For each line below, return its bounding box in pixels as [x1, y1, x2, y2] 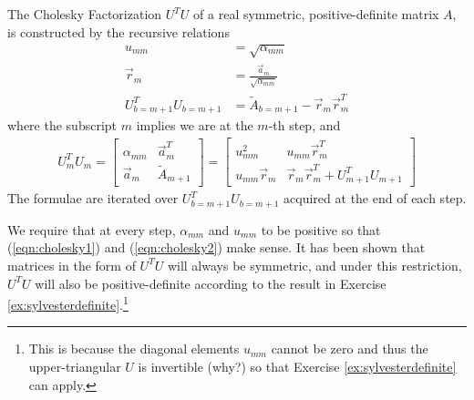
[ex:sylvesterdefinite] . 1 [7, 292, 129, 313]
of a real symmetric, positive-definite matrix [193, 5, 439, 23]
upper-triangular [28, 356, 121, 375]
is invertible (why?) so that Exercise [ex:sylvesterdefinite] [138, 356, 457, 375]
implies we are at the [136, 116, 253, 135]
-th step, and [268, 116, 341, 135]
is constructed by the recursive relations [7, 22, 230, 41]
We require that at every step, [7, 220, 176, 239]
